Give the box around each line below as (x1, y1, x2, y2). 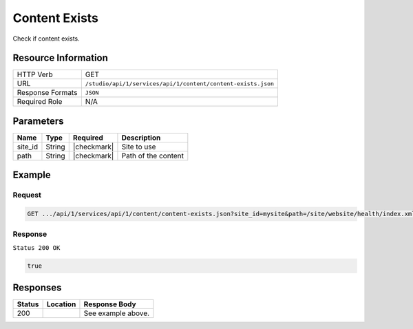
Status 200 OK (12, 244, 61, 251)
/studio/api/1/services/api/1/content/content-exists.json (85, 80, 275, 87)
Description (121, 133, 161, 142)
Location (46, 299, 76, 309)
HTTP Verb (17, 70, 53, 79)
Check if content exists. (12, 34, 80, 43)
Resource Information (12, 52, 108, 64)
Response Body (83, 299, 137, 309)
